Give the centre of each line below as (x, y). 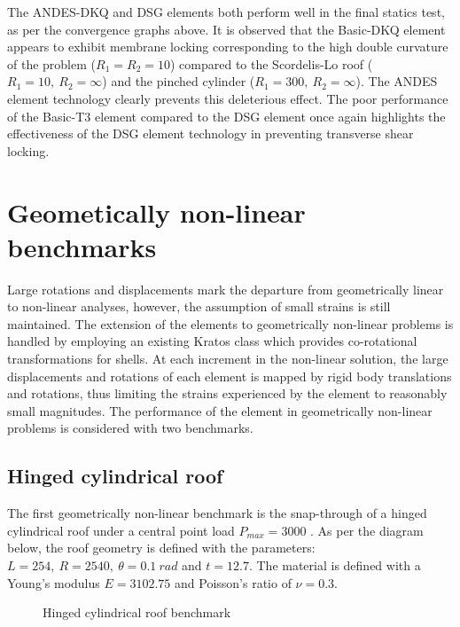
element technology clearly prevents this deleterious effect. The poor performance (228, 98)
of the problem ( (51, 63)
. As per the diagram (367, 530)
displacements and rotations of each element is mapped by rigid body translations (230, 376)
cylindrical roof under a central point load (121, 530)
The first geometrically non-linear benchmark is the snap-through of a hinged (217, 513)
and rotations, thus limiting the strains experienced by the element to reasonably (227, 393)
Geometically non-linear (156, 212)
